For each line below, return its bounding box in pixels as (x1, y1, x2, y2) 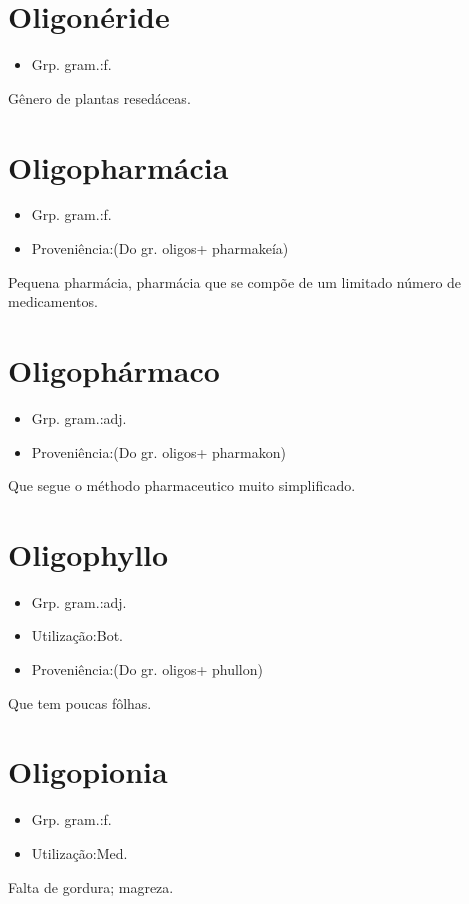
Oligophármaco (8, 350, 220, 390)
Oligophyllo (8, 533, 169, 574)
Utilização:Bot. (31, 625, 123, 646)
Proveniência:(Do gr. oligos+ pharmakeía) (31, 238, 289, 259)
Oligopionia (8, 751, 168, 792)
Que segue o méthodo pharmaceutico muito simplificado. (8, 475, 356, 496)
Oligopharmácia (8, 146, 229, 187)
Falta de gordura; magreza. (8, 876, 174, 897)
